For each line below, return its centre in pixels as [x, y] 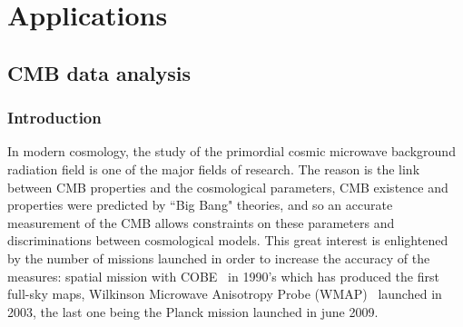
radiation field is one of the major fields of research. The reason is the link [214, 168]
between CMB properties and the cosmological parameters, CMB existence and [228, 187]
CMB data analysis [99, 72]
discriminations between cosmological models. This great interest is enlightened [228, 240]
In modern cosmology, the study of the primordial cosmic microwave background [231, 151]
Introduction [54, 118]
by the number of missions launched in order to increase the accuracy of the [219, 258]
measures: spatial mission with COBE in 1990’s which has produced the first [223, 276]
